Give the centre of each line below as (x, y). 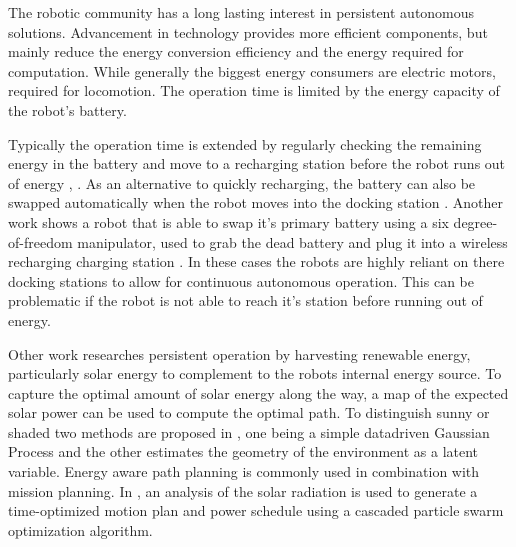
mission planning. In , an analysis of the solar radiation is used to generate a (243, 490)
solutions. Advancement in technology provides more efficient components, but (248, 31)
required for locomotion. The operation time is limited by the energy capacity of (254, 90)
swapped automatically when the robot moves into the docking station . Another (255, 202)
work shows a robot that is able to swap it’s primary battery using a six (228, 221)
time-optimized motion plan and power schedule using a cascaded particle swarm (256, 510)
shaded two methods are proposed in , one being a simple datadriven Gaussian (249, 431)
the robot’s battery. (67, 109)
